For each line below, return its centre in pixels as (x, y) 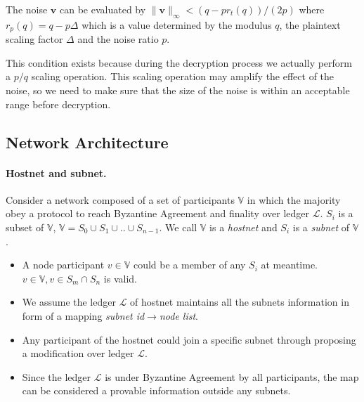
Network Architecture (87, 142)
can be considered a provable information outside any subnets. (156, 390)
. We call (178, 227)
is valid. (120, 278)
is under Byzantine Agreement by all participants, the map (232, 376)
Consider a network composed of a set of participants (120, 199)
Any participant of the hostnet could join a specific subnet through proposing (189, 339)
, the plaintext (310, 24)
